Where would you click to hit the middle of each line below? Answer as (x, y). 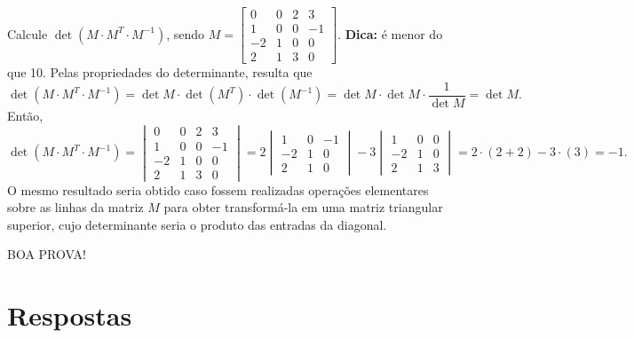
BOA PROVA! (47, 254)
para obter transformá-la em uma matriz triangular (303, 207)
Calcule (28, 33)
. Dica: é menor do (390, 33)
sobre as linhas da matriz (75, 207)
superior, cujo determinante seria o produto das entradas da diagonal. (197, 224)
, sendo (186, 33)
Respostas (70, 315)
